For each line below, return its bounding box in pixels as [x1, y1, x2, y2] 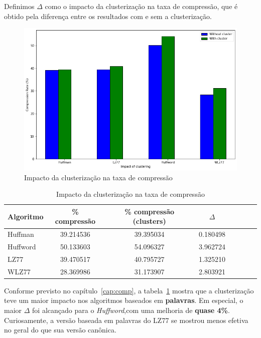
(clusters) [133, 216, 166, 226]
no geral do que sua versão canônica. [4, 324, 116, 335]
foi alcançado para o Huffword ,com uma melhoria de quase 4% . [32, 305, 230, 315]
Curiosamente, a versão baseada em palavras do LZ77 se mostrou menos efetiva [4, 314, 248, 325]
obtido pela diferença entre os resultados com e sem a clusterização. [4, 11, 212, 21]
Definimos [4, 1, 35, 11]
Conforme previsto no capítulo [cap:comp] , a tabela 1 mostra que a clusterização [4, 285, 254, 295]
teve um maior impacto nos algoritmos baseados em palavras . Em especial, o [4, 295, 243, 305]
